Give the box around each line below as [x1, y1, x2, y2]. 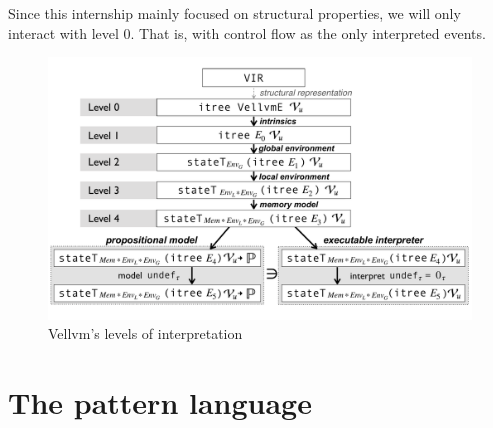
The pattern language [8, 382, 312, 423]
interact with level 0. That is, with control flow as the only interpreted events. [8, 22, 486, 43]
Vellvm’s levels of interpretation [48, 323, 243, 344]
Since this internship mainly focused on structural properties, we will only [8, 3, 461, 23]
